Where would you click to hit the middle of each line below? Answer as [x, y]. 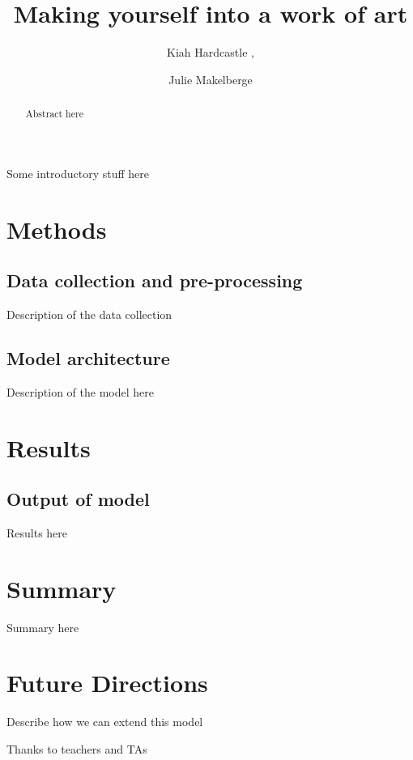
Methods [57, 229]
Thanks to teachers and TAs [77, 748]
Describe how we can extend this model [105, 722]
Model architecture [88, 357]
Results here [37, 532]
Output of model [78, 499]
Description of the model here [80, 391]
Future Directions [107, 683]
